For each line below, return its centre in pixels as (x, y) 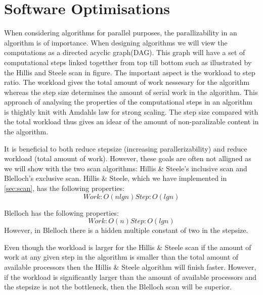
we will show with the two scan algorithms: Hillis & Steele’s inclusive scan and (126, 168)
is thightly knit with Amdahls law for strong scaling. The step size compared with (131, 111)
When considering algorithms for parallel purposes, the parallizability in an (121, 33)
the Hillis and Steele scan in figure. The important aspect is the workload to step (130, 72)
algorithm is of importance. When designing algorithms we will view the (116, 42)
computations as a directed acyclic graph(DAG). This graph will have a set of (125, 52)
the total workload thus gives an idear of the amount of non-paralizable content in (131, 121)
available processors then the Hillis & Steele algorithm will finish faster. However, (130, 267)
